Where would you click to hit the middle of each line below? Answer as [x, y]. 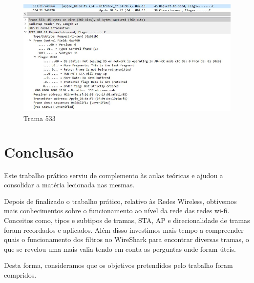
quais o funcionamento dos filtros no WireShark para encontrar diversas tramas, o [127, 239]
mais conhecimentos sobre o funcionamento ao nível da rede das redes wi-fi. [117, 211]
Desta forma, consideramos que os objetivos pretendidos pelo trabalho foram [118, 265]
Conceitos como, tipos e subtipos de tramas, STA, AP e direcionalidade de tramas [127, 220]
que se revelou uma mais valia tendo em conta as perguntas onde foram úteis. [120, 249]
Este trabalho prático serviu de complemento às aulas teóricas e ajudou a [114, 175]
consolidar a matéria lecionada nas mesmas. [69, 185]
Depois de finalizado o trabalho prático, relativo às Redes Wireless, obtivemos [120, 201]
